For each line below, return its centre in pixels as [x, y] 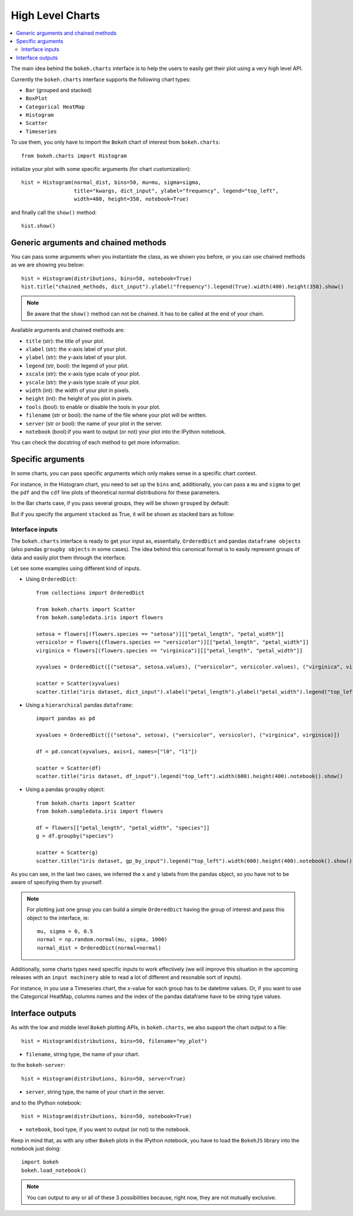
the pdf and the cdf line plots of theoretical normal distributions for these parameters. [116, 492]
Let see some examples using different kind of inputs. [76, 568]
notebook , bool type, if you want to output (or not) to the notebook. [108, 1129]
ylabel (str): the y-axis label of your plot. [76, 357]
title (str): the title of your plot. [65, 341]
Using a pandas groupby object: [65, 789]
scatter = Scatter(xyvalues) [78, 683]
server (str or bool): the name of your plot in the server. [94, 423]
